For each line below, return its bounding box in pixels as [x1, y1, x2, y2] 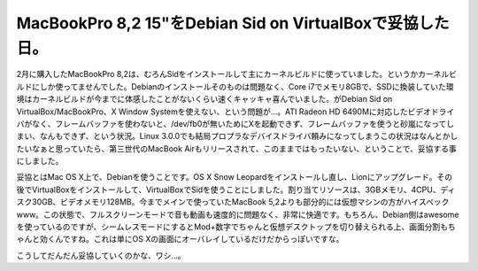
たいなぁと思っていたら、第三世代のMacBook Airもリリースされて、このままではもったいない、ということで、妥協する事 [16, 143, 457, 154]
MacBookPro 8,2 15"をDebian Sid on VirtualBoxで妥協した [16, 13, 451, 33]
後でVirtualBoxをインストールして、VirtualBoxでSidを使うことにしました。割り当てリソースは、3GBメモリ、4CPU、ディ [16, 184, 456, 195]
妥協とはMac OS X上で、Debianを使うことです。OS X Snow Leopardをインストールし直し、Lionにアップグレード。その [16, 172, 453, 182]
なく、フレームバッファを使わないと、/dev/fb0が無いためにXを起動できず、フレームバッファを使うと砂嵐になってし [31, 118, 455, 128]
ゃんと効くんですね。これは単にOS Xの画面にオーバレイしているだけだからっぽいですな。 [16, 234, 344, 244]
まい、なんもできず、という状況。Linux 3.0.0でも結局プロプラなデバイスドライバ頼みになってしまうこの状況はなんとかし [16, 131, 459, 142]
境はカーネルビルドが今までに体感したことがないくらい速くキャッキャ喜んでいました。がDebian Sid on [16, 94, 393, 105]
